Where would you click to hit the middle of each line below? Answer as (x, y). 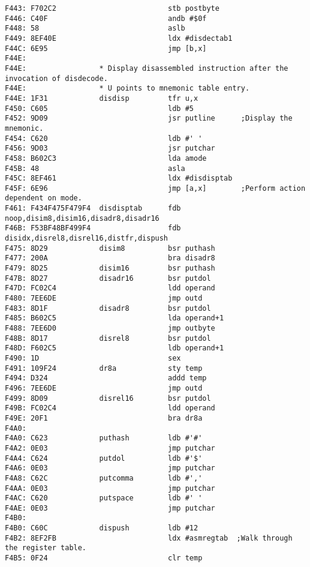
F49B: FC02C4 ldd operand (110, 408)
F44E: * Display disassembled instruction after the (147, 68)
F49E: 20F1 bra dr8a (104, 418)
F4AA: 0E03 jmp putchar (110, 488)
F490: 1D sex (93, 358)
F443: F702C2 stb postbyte (112, 8)
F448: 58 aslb (95, 28)
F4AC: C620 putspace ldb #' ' (104, 498)
